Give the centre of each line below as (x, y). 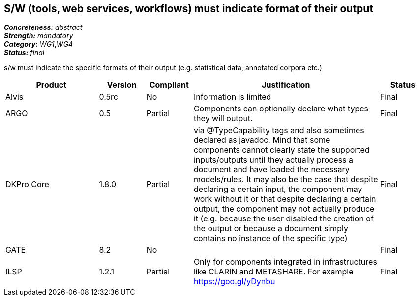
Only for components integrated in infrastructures (285, 262)
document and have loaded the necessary (271, 170)
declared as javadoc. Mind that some (262, 140)
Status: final (24, 53)
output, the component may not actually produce (284, 209)
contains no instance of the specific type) (270, 238)
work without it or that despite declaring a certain (285, 199)
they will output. (223, 119)
